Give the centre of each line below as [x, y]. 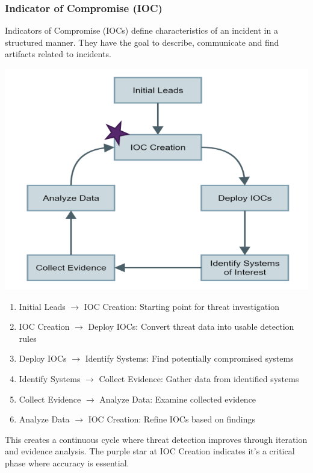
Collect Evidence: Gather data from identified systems [199, 378]
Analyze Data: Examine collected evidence [178, 399]
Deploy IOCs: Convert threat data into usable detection [191, 326]
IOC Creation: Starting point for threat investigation [181, 306]
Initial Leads [42, 306]
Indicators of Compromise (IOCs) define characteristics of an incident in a [141, 30]
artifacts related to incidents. [58, 54]
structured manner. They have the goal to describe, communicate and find [142, 42]
